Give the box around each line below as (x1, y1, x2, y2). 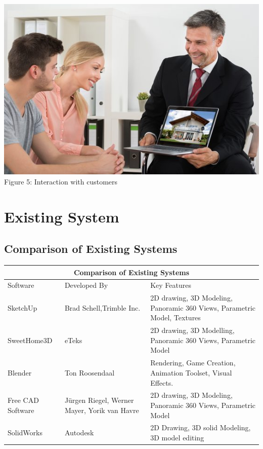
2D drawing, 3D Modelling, (150, 325, 235, 335)
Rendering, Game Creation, (150, 357, 236, 368)
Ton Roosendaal (64, 367, 115, 378)
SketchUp (8, 302, 37, 313)
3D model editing (150, 432, 204, 442)
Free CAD (8, 395, 39, 405)
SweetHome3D (8, 334, 53, 345)
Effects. (150, 377, 173, 388)
